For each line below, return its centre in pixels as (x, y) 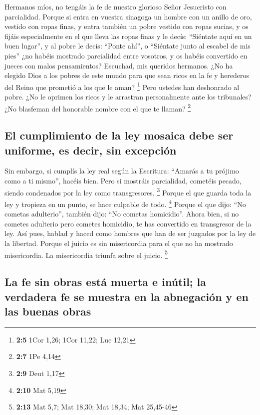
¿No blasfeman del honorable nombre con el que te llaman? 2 (98, 107)
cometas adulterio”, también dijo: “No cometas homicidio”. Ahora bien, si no (122, 214)
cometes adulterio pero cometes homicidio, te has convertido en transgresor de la (128, 223)
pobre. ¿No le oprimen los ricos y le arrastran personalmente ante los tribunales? (128, 96)
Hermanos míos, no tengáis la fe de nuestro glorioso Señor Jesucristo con (116, 6)
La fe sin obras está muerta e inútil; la (106, 282)
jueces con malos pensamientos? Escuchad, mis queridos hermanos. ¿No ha (119, 65)
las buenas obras (48, 311)
